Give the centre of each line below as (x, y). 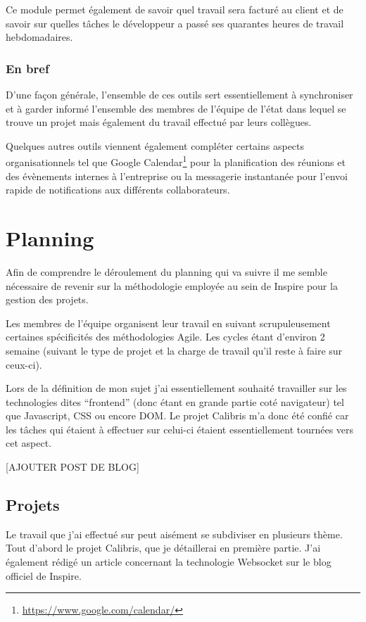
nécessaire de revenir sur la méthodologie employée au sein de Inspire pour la (172, 285)
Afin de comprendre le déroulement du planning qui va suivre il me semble (166, 271)
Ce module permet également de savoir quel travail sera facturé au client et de (175, 9)
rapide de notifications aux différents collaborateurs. (118, 190)
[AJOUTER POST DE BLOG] (72, 467)
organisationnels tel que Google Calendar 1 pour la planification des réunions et (176, 161)
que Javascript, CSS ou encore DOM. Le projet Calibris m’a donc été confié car (177, 415)
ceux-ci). (24, 364)
